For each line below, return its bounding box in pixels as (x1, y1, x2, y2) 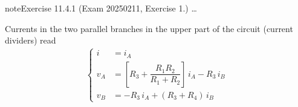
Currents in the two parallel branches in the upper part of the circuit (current (5, 22, 293, 34)
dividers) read (5, 34, 56, 47)
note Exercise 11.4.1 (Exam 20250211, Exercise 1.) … (5, 2, 197, 14)
